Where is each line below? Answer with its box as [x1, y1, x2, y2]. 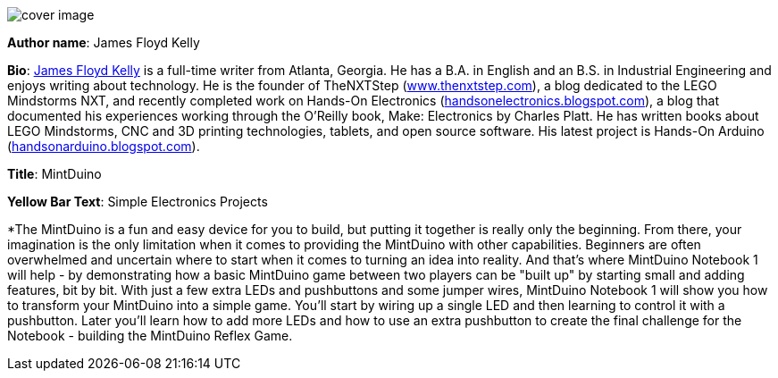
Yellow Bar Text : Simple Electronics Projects [7, 194, 268, 209]
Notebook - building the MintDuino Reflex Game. [7, 328, 293, 343]
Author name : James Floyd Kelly [7, 35, 200, 50]
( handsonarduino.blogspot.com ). [7, 139, 200, 154]
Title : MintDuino [7, 166, 102, 181]
